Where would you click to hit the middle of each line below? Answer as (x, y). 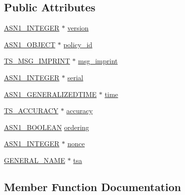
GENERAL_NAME (35, 160)
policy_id (78, 44)
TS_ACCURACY (31, 111)
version (78, 28)
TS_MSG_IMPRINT (37, 61)
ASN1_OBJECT (30, 44)
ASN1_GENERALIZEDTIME (50, 94)
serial (75, 77)
